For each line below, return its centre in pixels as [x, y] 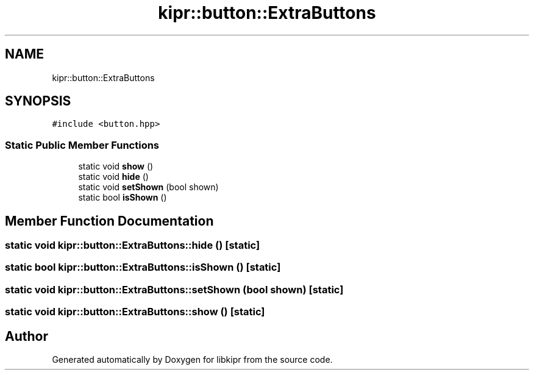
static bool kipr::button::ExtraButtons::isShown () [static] [143, 267]
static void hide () [113, 177]
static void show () [116, 166]
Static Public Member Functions [82, 145]
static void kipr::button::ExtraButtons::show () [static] [135, 312]
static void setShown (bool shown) [148, 187]
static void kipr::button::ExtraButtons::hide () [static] [133, 245]
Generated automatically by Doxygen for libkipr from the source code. [192, 359]
